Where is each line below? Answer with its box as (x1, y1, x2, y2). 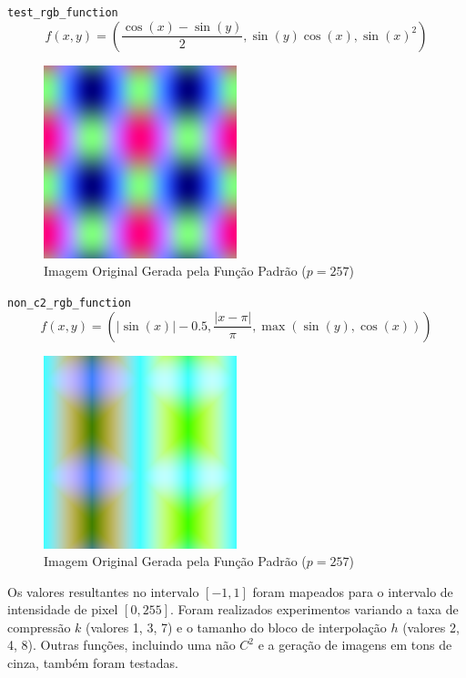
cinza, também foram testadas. (7, 653, 179, 673)
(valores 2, (402, 617, 460, 636)
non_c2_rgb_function (7, 296, 132, 309)
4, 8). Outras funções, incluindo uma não (7, 635, 236, 654)
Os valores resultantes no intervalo (7, 582, 199, 601)
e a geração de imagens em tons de (258, 635, 452, 654)
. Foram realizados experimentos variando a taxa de (169, 600, 459, 619)
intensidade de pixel (7, 600, 118, 619)
